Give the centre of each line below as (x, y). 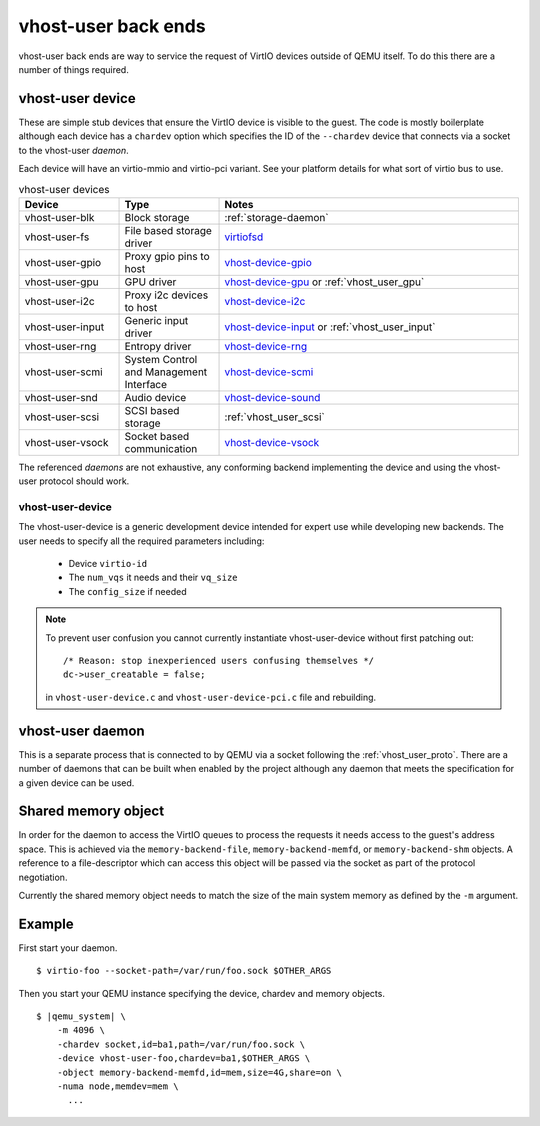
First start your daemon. (68, 947)
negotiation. (43, 877)
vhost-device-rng (266, 346)
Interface (146, 384)
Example (46, 923)
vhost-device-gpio (268, 262)
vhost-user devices (64, 189)
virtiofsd (244, 237)
